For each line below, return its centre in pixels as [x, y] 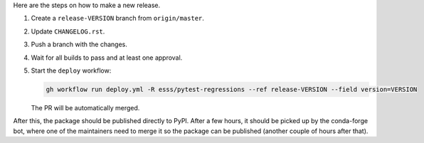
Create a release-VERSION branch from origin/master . [117, 18]
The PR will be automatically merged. [85, 107]
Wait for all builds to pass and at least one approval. [107, 58]
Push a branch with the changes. [79, 44]
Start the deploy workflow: [71, 70]
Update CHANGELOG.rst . [68, 31]
